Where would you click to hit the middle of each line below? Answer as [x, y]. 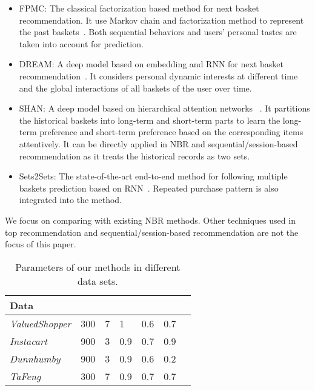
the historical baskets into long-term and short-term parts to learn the [150, 120]
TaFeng [25, 376]
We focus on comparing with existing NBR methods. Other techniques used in [150, 220]
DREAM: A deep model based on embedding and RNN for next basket [151, 64]
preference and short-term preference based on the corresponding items [171, 132]
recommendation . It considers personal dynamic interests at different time [158, 75]
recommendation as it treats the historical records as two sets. [134, 155]
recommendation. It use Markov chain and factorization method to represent [161, 20]
